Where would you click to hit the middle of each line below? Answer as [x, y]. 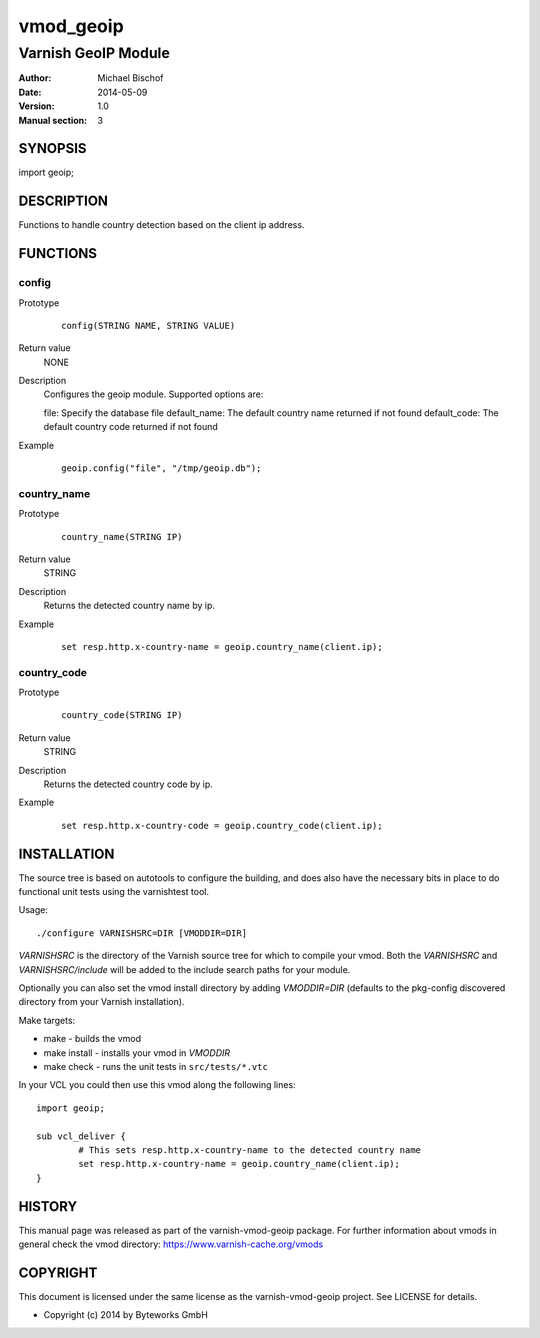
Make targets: [47, 1020]
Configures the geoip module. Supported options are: [153, 394]
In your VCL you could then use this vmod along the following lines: [157, 1085]
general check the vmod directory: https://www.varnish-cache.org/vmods [171, 1244]
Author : [35, 78]
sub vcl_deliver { [81, 1136]
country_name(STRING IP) [122, 536]
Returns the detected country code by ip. [128, 784]
